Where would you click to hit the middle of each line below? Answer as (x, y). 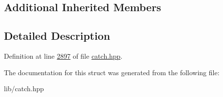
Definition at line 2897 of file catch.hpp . (63, 56)
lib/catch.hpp (24, 89)
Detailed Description (57, 36)
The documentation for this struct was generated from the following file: (112, 72)
